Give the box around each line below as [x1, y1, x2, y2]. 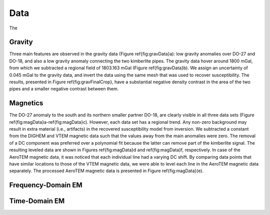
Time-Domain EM [9, 197, 65, 206]
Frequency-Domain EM [9, 181, 82, 190]
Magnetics [9, 99, 43, 107]
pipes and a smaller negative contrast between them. [9, 86, 119, 92]
